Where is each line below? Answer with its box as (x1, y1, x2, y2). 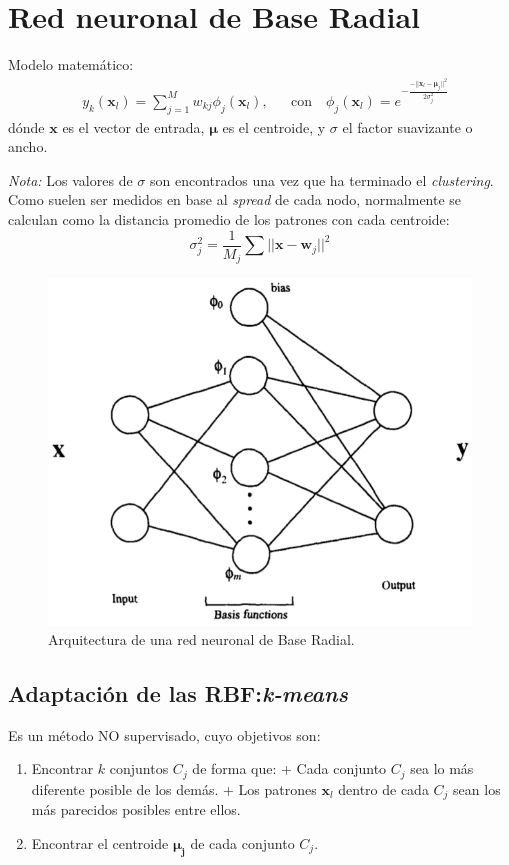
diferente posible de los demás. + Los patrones (31, 778, 317, 799)
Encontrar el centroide (31, 832, 169, 853)
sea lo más (410, 758, 474, 779)
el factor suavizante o (342, 116, 473, 137)
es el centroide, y (222, 116, 326, 137)
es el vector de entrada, (62, 116, 205, 137)
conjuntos (109, 758, 169, 779)
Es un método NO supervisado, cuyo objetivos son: (8, 724, 321, 745)
